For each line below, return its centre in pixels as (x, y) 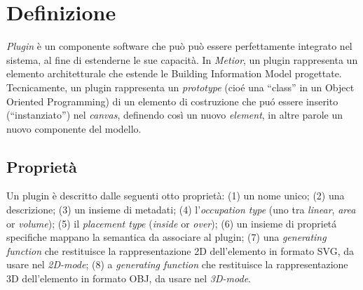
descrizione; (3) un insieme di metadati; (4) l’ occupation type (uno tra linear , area (181, 210)
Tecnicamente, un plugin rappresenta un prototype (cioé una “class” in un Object (180, 87)
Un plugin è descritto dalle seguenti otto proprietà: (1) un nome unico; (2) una (176, 196)
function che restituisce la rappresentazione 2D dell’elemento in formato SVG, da (180, 250)
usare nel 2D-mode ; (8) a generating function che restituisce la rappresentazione (177, 264)
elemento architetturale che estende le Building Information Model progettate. (174, 73)
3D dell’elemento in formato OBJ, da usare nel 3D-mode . (129, 278)
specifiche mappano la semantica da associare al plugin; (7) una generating (166, 237)
